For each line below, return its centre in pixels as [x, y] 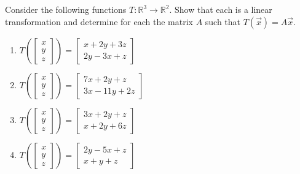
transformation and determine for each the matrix [99, 21]
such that [223, 21]
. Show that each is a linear [221, 9]
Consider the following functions [66, 9]
